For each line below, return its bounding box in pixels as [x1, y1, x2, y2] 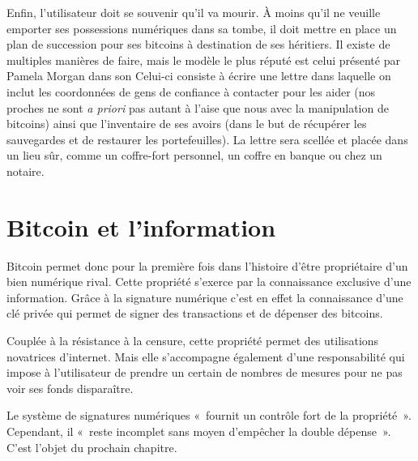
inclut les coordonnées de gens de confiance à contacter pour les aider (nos [6, 83, 376, 100]
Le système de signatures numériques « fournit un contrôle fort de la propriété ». [6, 407, 412, 424]
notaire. [6, 162, 45, 179]
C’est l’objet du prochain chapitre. [6, 438, 177, 455]
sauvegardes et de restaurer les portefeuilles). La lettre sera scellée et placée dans [6, 130, 408, 147]
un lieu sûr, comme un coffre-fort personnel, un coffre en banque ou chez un [6, 147, 382, 164]
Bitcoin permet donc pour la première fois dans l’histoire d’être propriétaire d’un [6, 257, 408, 274]
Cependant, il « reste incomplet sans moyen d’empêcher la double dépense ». [6, 423, 391, 439]
